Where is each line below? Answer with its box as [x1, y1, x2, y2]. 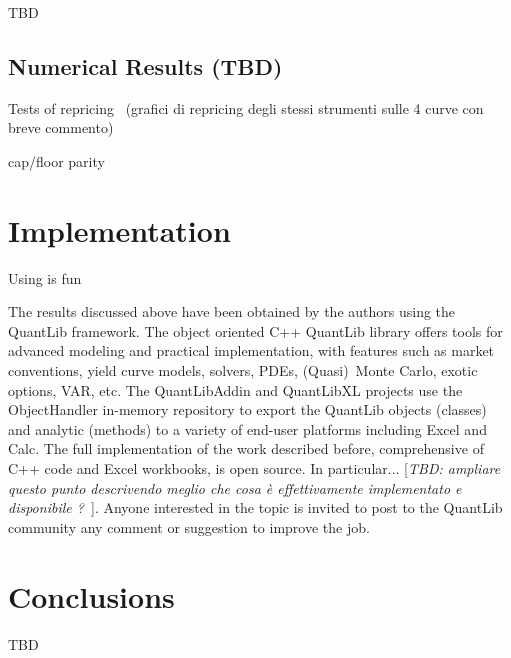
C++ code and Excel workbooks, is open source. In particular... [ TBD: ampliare [8, 458, 501, 479]
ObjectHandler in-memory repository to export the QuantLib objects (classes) [8, 399, 487, 420]
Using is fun [8, 267, 82, 288]
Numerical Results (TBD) [8, 50, 283, 81]
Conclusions [8, 575, 175, 616]
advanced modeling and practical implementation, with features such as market [8, 340, 495, 361]
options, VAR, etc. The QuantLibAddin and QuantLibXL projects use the [8, 379, 463, 400]
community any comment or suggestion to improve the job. [8, 516, 370, 537]
